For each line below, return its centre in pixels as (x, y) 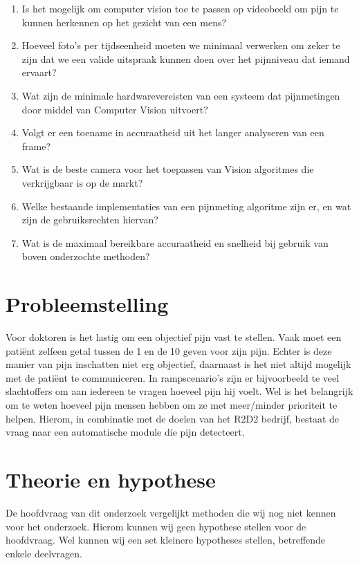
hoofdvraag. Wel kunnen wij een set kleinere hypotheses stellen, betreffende (166, 540)
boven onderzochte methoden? (86, 256)
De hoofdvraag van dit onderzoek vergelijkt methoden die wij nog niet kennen (171, 512)
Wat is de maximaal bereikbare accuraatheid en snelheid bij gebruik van (175, 242)
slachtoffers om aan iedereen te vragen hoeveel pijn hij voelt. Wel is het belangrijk (179, 391)
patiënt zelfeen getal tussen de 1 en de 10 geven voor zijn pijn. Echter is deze (169, 350)
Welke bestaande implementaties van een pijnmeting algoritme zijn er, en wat (186, 206)
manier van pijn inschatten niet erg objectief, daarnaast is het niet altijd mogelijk (178, 364)
